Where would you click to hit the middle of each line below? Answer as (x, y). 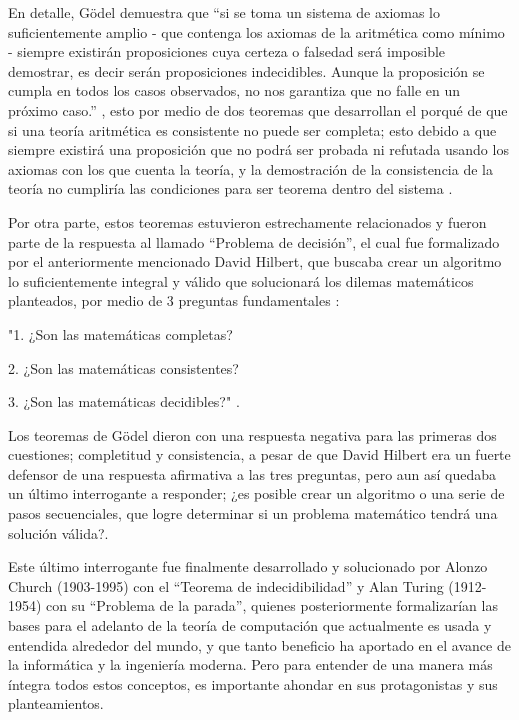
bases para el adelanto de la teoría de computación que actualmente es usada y (250, 625)
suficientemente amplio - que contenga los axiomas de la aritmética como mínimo (256, 31)
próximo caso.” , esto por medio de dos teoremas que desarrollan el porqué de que (258, 109)
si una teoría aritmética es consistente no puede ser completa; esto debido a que (252, 129)
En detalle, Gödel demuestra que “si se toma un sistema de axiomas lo (224, 12)
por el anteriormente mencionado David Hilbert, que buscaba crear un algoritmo (255, 261)
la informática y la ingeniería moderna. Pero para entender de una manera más (250, 664)
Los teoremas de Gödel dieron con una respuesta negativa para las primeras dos (252, 434)
